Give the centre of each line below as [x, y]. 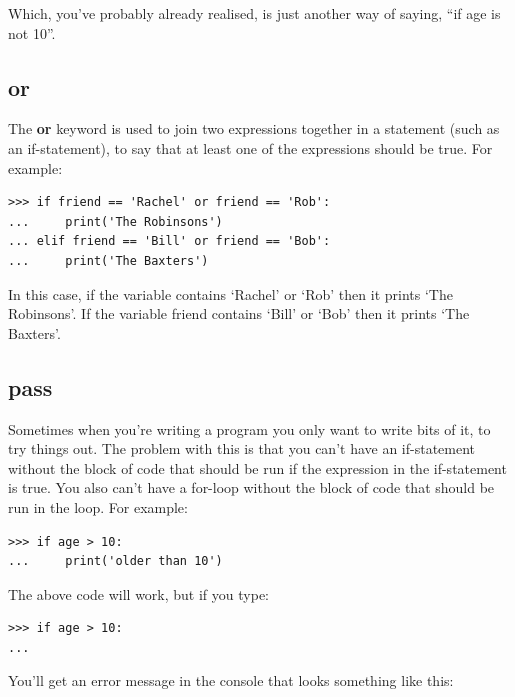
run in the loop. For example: [98, 506]
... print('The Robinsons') [115, 221]
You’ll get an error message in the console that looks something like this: [231, 680]
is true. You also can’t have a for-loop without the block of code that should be [251, 487]
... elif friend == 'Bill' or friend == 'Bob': [169, 241]
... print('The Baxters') [108, 260]
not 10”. [32, 32]
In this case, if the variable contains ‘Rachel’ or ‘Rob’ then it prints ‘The [230, 293]
